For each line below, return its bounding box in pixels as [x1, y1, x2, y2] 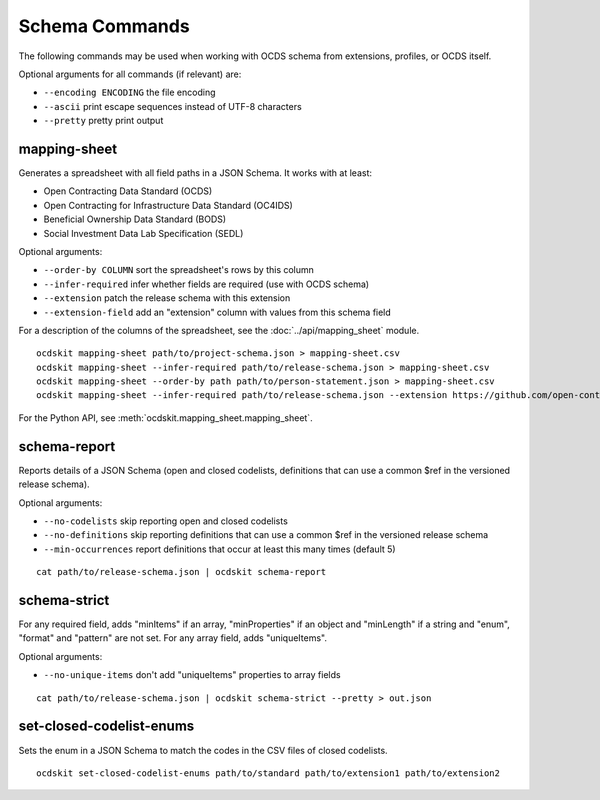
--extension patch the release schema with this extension [43, 292, 291, 304]
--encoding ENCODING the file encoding [43, 86, 216, 99]
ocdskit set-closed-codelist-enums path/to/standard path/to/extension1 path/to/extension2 [36, 767, 500, 779]
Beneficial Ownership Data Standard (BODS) [43, 213, 227, 225]
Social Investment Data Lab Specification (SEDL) [43, 227, 244, 239]
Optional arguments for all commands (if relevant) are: [18, 68, 242, 80]
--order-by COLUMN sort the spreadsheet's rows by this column [43, 264, 315, 276]
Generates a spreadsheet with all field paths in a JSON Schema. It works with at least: [18, 167, 372, 179]
